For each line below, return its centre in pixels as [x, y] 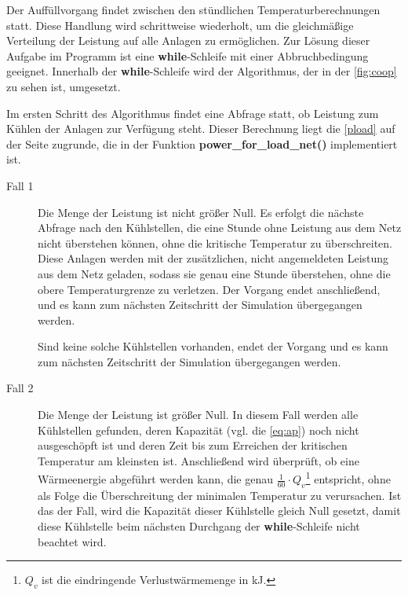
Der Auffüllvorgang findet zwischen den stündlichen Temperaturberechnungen [193, 9]
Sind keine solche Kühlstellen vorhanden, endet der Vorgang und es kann [213, 346]
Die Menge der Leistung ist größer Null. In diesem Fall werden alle [198, 415]
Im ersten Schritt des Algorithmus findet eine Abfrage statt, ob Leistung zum [193, 113]
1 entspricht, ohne [348, 478]
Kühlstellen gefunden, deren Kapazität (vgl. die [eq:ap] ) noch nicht [199, 430]
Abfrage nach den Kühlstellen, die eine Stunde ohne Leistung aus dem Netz [220, 228]
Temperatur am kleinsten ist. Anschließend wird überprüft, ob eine [199, 460]
